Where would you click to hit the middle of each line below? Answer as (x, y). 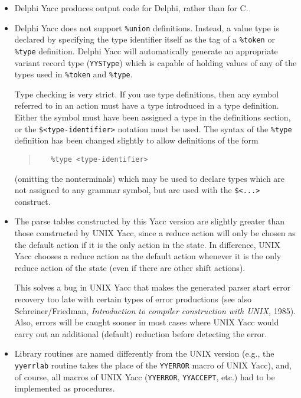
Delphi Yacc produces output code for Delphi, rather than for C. (131, 8)
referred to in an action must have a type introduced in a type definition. (147, 105)
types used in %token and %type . (73, 74)
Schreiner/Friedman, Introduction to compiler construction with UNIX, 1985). (155, 310)
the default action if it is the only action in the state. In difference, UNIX (147, 244)
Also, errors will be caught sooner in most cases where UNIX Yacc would (147, 322)
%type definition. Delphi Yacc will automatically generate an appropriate (146, 50)
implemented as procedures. (65, 388)
